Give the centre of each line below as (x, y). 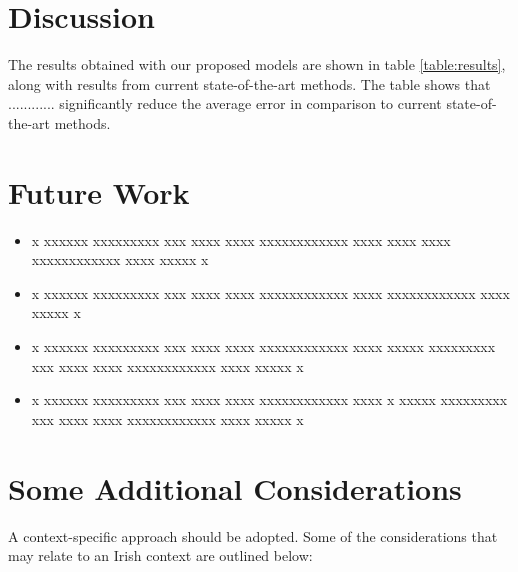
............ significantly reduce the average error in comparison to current (225, 103)
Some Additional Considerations (235, 487)
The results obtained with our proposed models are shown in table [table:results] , (257, 64)
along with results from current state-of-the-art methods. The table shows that (249, 83)
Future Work (99, 191)
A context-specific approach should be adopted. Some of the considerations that (253, 535)
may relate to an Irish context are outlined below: (160, 555)
